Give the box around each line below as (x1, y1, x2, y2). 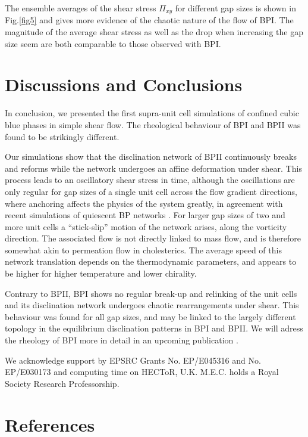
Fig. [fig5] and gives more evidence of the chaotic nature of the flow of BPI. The (5, 14, 294, 26)
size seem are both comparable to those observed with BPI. (5, 37, 221, 49)
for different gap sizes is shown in (175, 2, 296, 14)
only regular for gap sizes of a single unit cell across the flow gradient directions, (5, 185, 297, 197)
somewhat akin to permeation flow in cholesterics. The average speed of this (5, 243, 282, 256)
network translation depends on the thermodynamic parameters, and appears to (5, 255, 297, 268)
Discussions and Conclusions (5, 72, 243, 97)
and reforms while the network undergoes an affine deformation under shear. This (5, 162, 302, 174)
